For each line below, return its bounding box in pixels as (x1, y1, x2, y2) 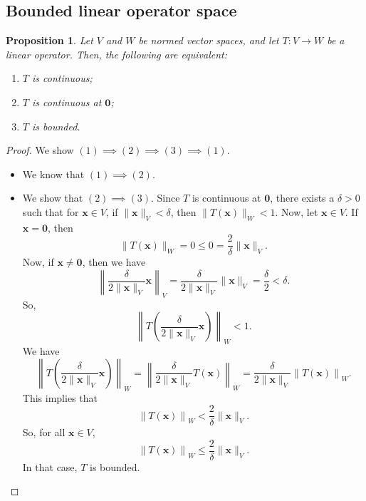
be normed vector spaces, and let (138, 33, 279, 48)
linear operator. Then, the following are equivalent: (6, 46, 227, 61)
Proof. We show (6, 143, 74, 157)
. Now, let (275, 204, 318, 219)
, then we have (82, 254, 146, 269)
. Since (151, 190, 180, 205)
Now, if (22, 254, 54, 269)
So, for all (22, 425, 66, 440)
